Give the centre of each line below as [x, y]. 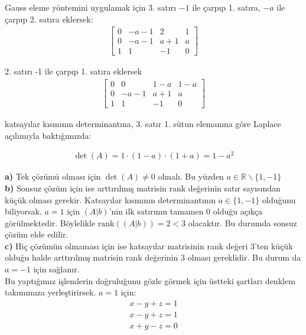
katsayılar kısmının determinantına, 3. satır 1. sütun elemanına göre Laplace [143, 124]
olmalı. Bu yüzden [191, 176]
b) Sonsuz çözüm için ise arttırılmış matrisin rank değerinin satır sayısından [143, 188]
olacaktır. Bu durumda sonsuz [242, 222]
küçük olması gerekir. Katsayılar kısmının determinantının [110, 199]
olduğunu [279, 199]
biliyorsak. [23, 211]
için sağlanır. [56, 269]
